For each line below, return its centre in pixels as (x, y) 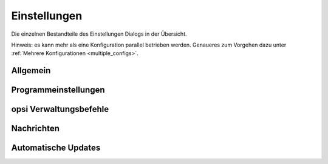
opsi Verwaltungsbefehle (60, 109)
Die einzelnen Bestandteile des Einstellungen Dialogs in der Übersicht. (99, 34)
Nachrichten (36, 129)
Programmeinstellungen (58, 90)
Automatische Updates (56, 148)
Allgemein (31, 71)
